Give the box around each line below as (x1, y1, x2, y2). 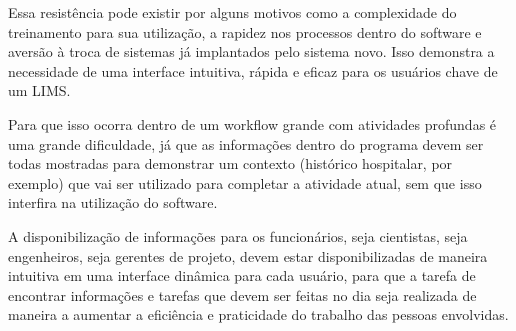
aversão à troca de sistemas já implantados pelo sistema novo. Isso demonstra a (8, 41, 495, 62)
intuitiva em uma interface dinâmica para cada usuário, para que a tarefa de (8, 265, 476, 286)
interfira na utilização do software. (8, 192, 218, 213)
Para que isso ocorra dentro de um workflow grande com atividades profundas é (8, 113, 497, 134)
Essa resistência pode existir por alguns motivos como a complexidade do (8, 2, 457, 22)
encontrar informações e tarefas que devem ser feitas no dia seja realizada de (8, 284, 477, 305)
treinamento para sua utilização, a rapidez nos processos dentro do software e (8, 21, 482, 42)
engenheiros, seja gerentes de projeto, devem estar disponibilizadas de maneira (8, 245, 488, 266)
